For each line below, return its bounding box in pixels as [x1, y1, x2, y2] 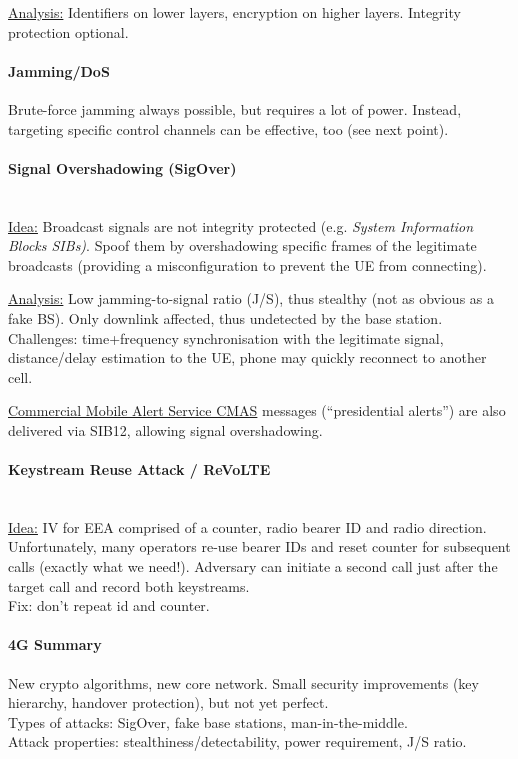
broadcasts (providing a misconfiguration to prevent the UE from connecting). [8, 254, 487, 275]
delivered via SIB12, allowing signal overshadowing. [8, 419, 323, 440]
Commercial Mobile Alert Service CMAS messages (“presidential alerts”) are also [8, 400, 506, 421]
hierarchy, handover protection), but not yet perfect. [8, 692, 329, 713]
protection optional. [8, 21, 129, 42]
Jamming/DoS [8, 60, 110, 81]
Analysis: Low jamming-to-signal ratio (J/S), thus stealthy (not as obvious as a [8, 288, 494, 309]
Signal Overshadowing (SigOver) [8, 157, 237, 178]
